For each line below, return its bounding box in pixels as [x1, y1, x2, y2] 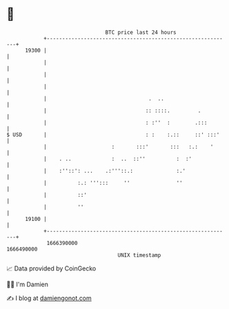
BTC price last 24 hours [105, 29, 177, 36]
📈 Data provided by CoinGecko [6, 264, 97, 273]
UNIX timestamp [117, 251, 161, 259]
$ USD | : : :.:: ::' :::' [6, 131, 220, 138]
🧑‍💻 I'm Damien [6, 280, 49, 288]
